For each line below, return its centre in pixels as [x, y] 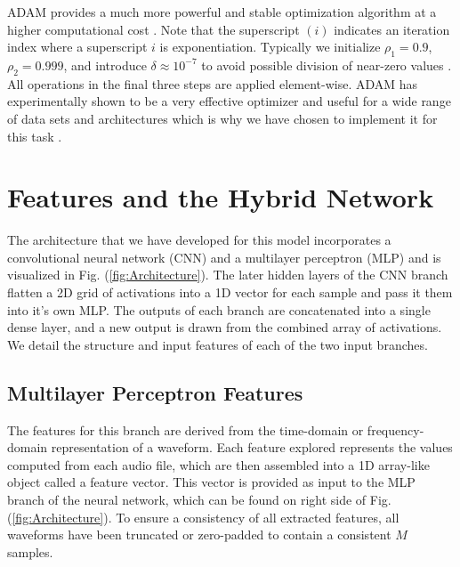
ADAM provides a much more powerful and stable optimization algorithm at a [222, 12]
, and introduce [105, 65]
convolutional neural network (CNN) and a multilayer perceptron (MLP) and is [224, 257]
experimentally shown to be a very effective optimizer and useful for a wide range [229, 101]
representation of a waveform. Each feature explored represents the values [252, 447]
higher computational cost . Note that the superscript [153, 29]
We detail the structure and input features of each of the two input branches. [218, 344]
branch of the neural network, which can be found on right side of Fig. [199, 500]
